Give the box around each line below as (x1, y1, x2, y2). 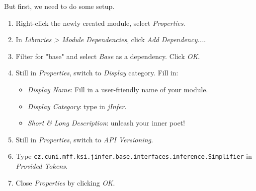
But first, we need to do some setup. (4, 1, 115, 11)
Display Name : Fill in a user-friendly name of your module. (27, 84, 208, 94)
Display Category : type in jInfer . (27, 101, 127, 111)
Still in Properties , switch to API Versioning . (15, 134, 153, 144)
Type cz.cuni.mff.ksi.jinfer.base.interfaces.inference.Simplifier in (15, 151, 252, 161)
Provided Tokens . (15, 161, 68, 171)
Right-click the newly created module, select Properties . (15, 17, 185, 28)
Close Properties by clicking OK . (15, 177, 115, 188)
